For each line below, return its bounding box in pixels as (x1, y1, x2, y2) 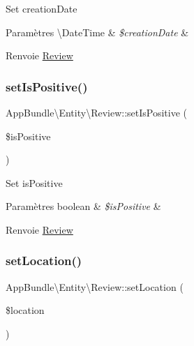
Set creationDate (6, 1, 77, 15)
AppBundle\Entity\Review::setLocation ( (6, 279, 184, 294)
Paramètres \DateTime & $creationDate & (6, 24, 189, 39)
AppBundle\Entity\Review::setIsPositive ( (6, 105, 188, 119)
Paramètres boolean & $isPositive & (6, 199, 161, 213)
